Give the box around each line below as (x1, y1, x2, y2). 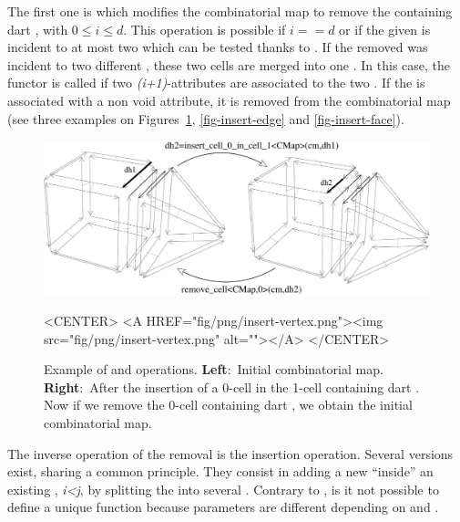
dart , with (7, 19, 68, 38)
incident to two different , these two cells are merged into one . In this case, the (7, 55, 451, 74)
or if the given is (339, 19, 431, 38)
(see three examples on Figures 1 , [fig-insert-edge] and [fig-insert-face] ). (7, 109, 404, 128)
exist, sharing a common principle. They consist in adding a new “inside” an (7, 462, 434, 481)
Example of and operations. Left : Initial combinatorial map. (44, 360, 383, 379)
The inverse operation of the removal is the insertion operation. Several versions (7, 444, 454, 463)
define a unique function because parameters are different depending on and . (7, 497, 439, 517)
